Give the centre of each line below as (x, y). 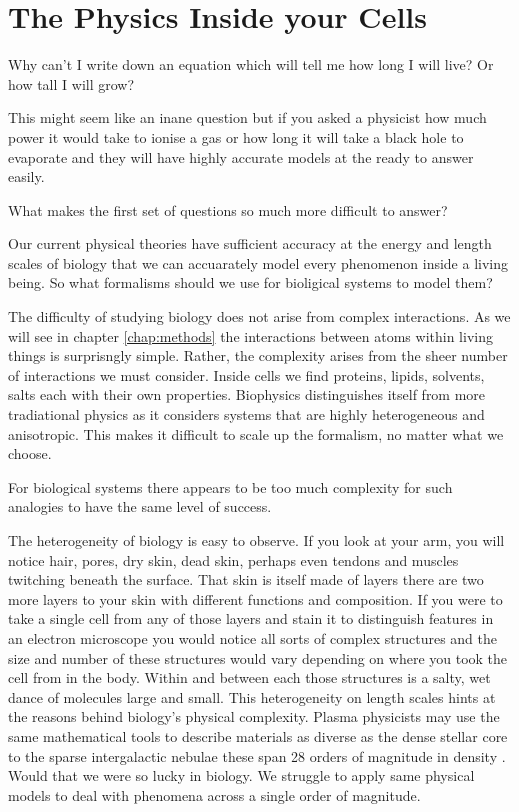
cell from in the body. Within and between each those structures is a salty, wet (249, 677)
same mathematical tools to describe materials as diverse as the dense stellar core (258, 735)
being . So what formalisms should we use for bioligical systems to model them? (250, 282)
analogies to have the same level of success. (140, 506)
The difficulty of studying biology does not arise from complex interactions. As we (259, 316)
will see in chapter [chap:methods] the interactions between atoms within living (250, 335)
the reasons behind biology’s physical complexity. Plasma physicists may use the (254, 716)
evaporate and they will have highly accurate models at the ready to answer (241, 156)
